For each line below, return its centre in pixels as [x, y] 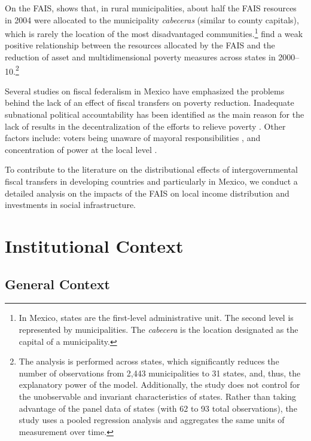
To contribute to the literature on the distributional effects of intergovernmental [152, 169]
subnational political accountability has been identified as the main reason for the [155, 114]
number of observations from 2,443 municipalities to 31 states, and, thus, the [160, 373]
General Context [57, 284]
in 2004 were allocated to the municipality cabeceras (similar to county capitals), [152, 19]
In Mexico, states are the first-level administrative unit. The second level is [156, 318]
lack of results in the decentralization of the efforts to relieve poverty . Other [145, 126]
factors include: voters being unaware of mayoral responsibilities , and [133, 138]
